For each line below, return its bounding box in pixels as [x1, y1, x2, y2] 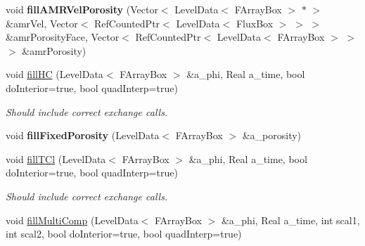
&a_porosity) [242, 128, 302, 143]
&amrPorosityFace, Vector [6, 30, 120, 44]
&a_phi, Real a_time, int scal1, [221, 212, 360, 227]
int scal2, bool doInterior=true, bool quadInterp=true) [6, 226, 242, 241]
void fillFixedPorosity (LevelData [6, 128, 160, 143]
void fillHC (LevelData [6, 67, 103, 82]
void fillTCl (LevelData [6, 151, 106, 166]
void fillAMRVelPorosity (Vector [6, 2, 158, 16]
